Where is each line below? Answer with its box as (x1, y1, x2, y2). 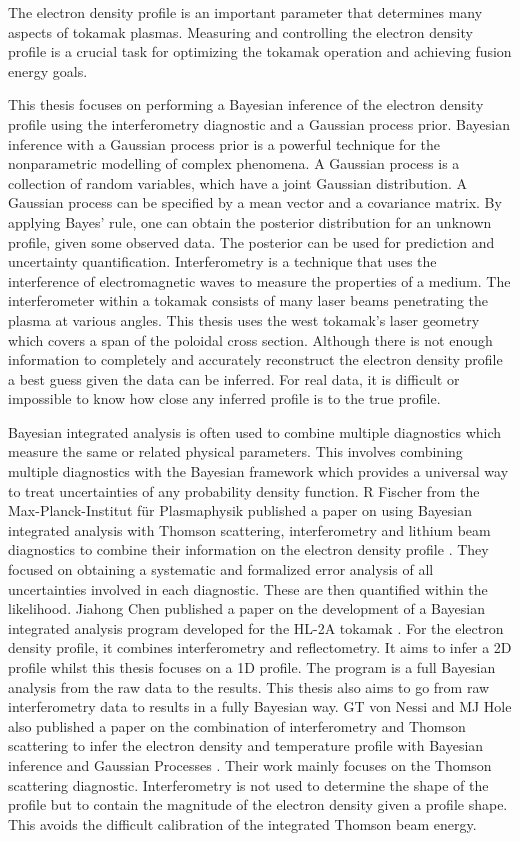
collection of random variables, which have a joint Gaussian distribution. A (8, 172, 468, 193)
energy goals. (8, 60, 88, 81)
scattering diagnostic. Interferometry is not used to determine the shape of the (8, 774, 489, 795)
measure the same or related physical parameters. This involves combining (8, 441, 463, 462)
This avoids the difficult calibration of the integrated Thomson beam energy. (8, 813, 477, 834)
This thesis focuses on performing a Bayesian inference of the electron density (8, 94, 484, 115)
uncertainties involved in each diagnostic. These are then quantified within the (8, 578, 488, 599)
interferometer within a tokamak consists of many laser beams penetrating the (8, 290, 489, 311)
